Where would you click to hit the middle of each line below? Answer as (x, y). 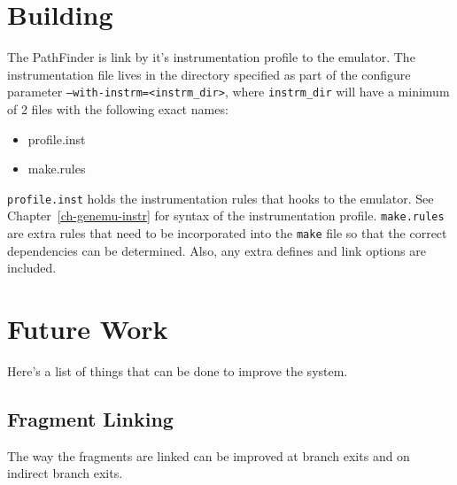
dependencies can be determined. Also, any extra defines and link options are (217, 250)
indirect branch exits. (65, 473)
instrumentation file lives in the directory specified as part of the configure (209, 74)
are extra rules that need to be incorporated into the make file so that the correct (227, 233)
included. (32, 268)
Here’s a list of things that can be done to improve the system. (178, 371)
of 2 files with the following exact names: (118, 108)
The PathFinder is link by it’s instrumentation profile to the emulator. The (211, 57)
